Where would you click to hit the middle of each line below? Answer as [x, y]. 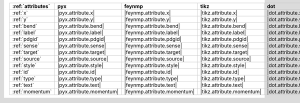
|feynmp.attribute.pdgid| [153, 39]
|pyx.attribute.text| [79, 85]
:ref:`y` [20, 19]
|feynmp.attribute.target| [153, 52]
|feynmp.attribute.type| [151, 78]
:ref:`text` [23, 85]
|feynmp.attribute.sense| [153, 46]
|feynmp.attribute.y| [147, 19]
